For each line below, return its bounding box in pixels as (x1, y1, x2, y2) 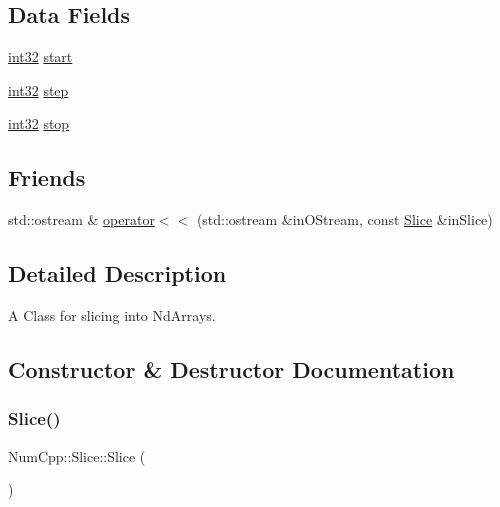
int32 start (8, 46, 73, 67)
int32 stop (8, 113, 70, 134)
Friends (8, 162, 86, 193)
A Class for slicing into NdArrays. (8, 304, 216, 325)
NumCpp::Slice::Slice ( (8, 445, 146, 466)
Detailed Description (8, 258, 227, 289)
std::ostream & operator (8, 209, 155, 230)
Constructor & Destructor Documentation (8, 353, 455, 384)
